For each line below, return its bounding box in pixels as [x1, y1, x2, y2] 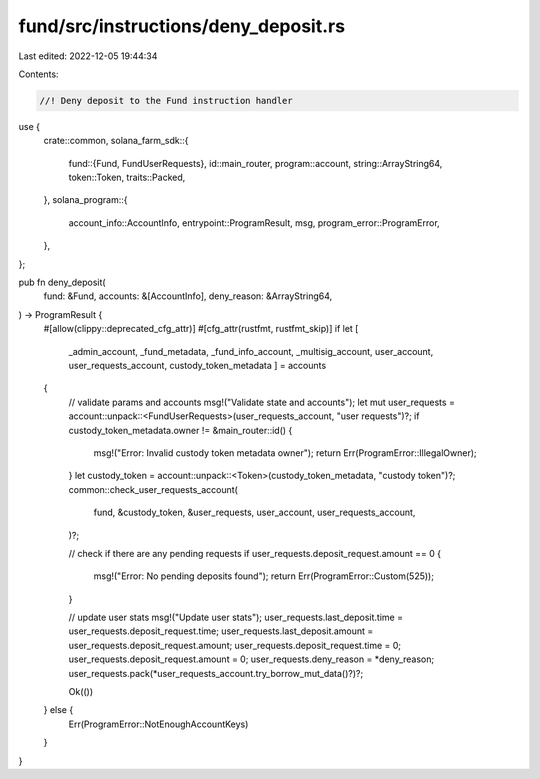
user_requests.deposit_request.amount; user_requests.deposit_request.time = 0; [68, 639, 402, 651]
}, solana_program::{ [43, 194, 128, 206]
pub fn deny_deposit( [18, 276, 106, 289]
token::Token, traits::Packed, [68, 171, 186, 184]
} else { [43, 704, 74, 716]
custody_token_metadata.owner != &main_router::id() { [68, 424, 293, 436]
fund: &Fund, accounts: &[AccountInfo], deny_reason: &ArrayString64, [43, 290, 333, 302]
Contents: [18, 68, 59, 80]
